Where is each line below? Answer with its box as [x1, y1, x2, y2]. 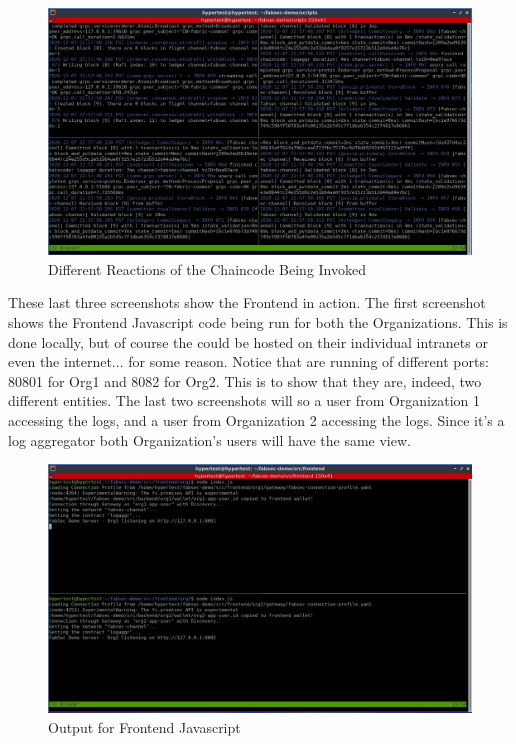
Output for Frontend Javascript [48, 716, 241, 737]
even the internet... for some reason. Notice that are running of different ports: [8, 351, 489, 372]
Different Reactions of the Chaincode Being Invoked [48, 258, 367, 279]
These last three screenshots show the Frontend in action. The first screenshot [8, 292, 486, 313]
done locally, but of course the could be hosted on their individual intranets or [8, 331, 488, 352]
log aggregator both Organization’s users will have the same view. [8, 429, 411, 450]
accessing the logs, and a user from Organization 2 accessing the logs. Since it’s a [8, 409, 505, 430]
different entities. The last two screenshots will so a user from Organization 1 [8, 390, 481, 411]
